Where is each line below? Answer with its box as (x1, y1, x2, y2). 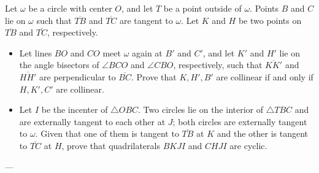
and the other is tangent (217, 127, 309, 140)
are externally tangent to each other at (19, 115, 166, 128)
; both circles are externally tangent (172, 115, 307, 128)
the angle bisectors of (19, 58, 99, 71)
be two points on (238, 13, 302, 26)
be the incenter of (41, 103, 108, 116)
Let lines (19, 46, 52, 59)
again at (132, 46, 163, 59)
